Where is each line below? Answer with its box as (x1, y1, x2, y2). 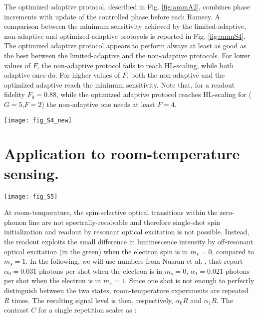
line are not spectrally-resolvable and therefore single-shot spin (28, 216, 221, 227)
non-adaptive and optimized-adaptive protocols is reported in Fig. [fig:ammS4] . (4, 30, 246, 41)
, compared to (212, 246, 255, 256)
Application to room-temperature (4, 143, 240, 164)
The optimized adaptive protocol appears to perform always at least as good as (4, 40, 247, 51)
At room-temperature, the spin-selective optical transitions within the (4, 207, 218, 217)
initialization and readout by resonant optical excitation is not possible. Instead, (4, 226, 250, 237)
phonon (4, 216, 27, 227)
